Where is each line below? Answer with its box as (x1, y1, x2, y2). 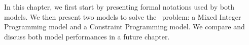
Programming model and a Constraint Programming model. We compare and (4, 21, 245, 32)
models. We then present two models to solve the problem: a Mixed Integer (4, 11, 241, 22)
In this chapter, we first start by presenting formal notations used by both (4, 2, 235, 12)
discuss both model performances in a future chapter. (4, 31, 170, 41)
